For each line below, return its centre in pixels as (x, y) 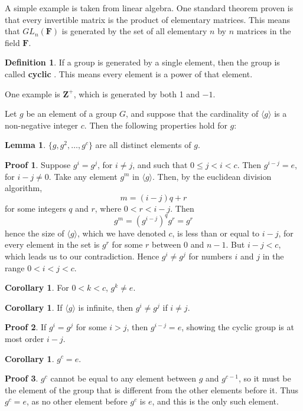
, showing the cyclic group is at (238, 327)
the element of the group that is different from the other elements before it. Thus (151, 389)
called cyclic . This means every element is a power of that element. (129, 73)
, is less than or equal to (216, 233)
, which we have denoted (122, 233)
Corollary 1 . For (37, 287)
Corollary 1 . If (34, 307)
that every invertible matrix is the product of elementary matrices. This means (148, 19)
